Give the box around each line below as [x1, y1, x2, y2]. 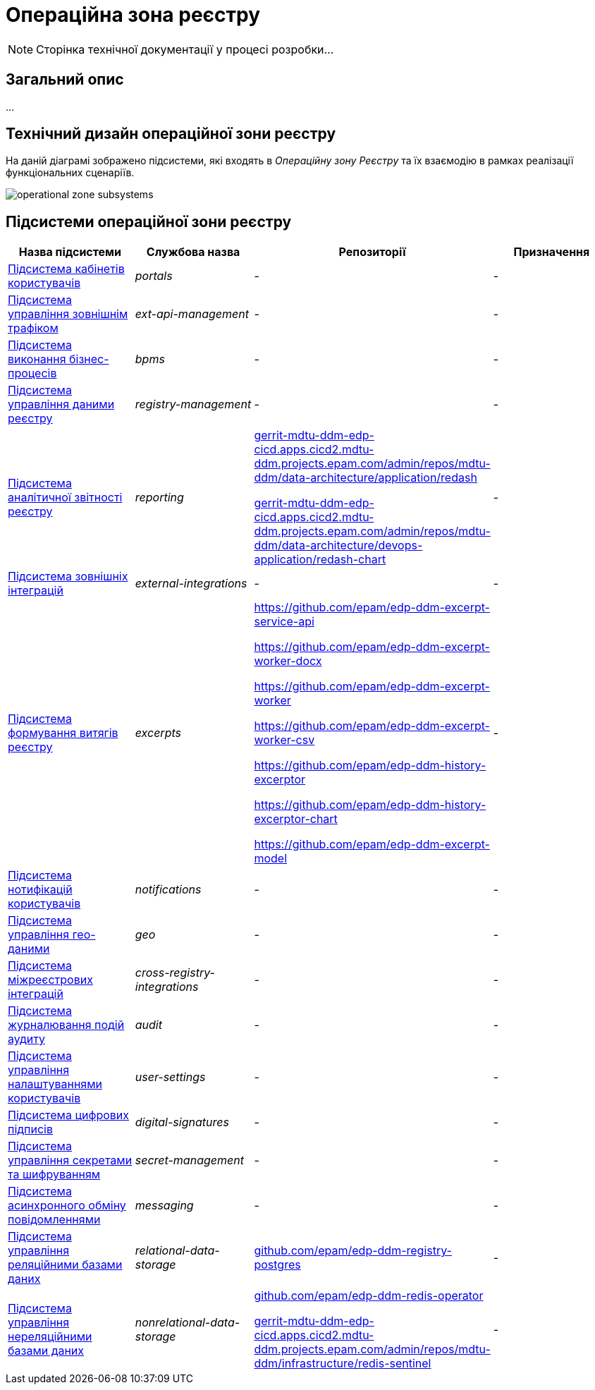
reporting [135, 490, 184, 505]
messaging [135, 1198, 194, 1213]
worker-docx [254, 654, 322, 669]
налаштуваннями [8, 1077, 102, 1092]
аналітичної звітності [8, 490, 123, 505]
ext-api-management [135, 307, 249, 322]
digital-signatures [135, 1115, 229, 1130]
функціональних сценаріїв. [6, 166, 135, 179]
